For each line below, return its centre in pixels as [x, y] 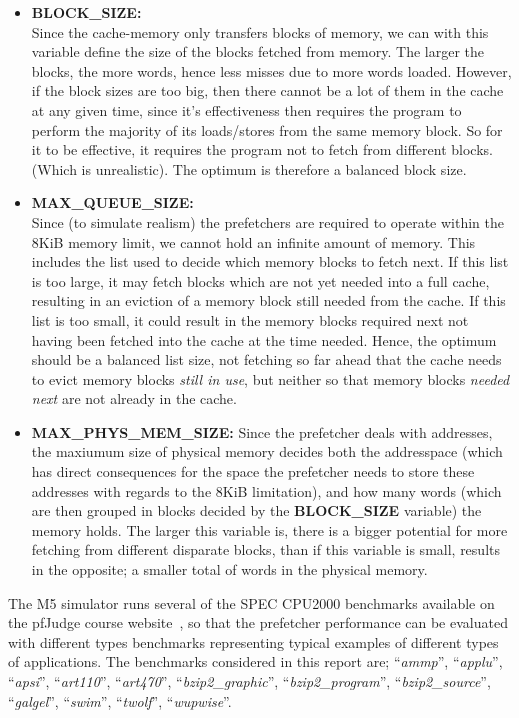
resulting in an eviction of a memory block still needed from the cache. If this [268, 300]
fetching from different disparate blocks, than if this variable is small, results [265, 549]
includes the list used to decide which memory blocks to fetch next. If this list [270, 261]
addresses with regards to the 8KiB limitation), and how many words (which [266, 490]
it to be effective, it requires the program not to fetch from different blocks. [262, 149]
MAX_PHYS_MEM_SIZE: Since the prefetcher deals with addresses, [262, 431]
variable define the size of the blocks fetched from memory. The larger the [257, 51]
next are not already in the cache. [134, 398]
